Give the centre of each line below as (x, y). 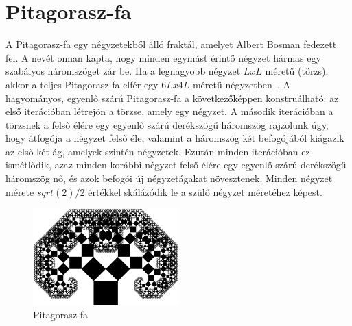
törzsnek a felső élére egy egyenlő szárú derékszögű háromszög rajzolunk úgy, (167, 124)
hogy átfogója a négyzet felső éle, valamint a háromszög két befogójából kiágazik (175, 138)
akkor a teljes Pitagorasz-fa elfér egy (82, 84)
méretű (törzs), (297, 71)
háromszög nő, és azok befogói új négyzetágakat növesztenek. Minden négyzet (169, 178)
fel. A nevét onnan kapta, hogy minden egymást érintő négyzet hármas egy (163, 57)
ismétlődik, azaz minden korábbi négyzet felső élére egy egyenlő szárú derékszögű (176, 165)
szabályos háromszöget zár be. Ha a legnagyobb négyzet (123, 71)
